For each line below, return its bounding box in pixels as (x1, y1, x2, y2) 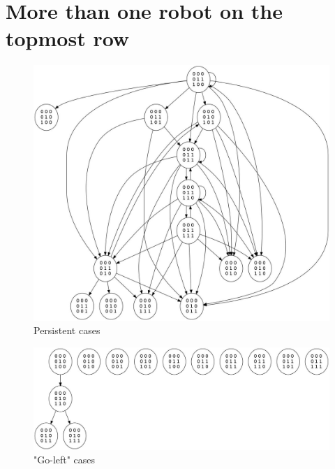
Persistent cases (33, 323, 100, 338)
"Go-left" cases (33, 452, 96, 467)
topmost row (6, 24, 130, 52)
